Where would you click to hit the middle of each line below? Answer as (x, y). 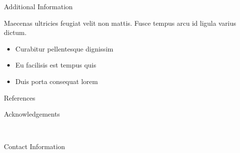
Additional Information (38, 6)
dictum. (15, 32)
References (20, 97)
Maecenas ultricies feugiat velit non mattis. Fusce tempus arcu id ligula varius (120, 23)
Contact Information (34, 146)
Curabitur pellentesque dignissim (64, 48)
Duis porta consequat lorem (57, 81)
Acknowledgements (32, 114)
